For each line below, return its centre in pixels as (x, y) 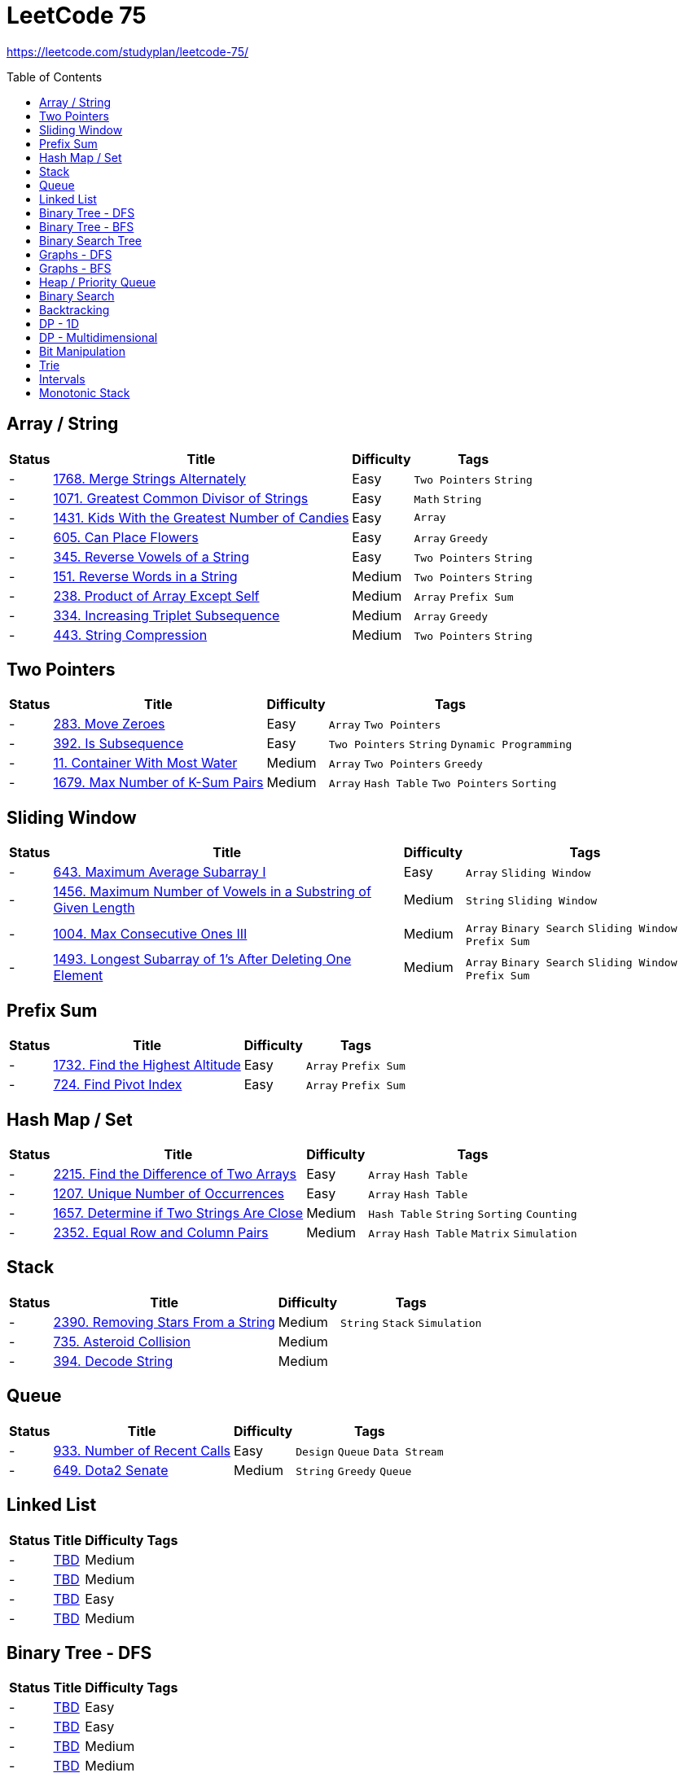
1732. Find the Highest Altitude (147, 1065)
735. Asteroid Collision (122, 1341)
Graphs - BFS (75, 268)
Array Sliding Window (528, 873)
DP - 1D (59, 323)
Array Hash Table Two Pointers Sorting (443, 784)
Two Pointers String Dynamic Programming (450, 745)
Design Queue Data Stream (370, 1451)
